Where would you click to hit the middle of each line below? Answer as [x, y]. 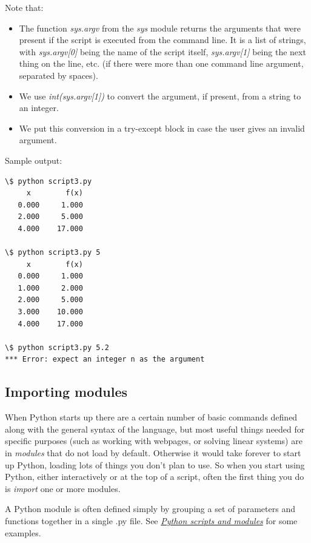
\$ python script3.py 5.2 [57, 347]
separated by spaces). [59, 75]
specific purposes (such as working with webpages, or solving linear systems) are [154, 441]
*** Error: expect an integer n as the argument [105, 359]
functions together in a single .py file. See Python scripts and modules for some [151, 520]
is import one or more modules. [63, 488]
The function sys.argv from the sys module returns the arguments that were [160, 28]
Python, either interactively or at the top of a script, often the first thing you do [155, 477]
